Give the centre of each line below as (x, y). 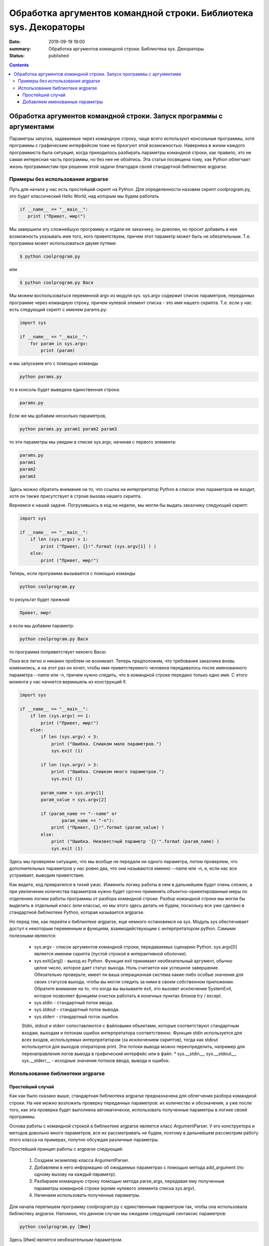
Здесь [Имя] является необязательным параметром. (66, 1240)
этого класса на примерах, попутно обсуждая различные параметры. (84, 1140)
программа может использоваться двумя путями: (63, 243)
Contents (19, 65)
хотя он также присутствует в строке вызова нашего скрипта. (75, 496)
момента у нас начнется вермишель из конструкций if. (68, 682)
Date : (15, 42)
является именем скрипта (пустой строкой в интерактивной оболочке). (111, 954)
